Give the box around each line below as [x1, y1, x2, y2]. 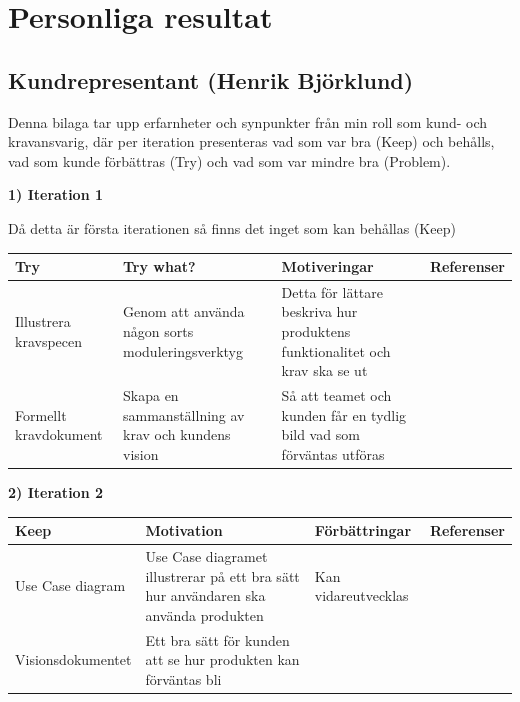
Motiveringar [281, 256, 374, 277]
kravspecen [15, 330, 83, 351]
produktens [281, 321, 351, 342]
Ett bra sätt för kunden [145, 629, 290, 650]
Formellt [15, 404, 67, 425]
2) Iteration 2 [8, 481, 104, 502]
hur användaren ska [145, 585, 266, 606]
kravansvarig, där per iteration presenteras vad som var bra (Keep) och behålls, [8, 131, 495, 152]
